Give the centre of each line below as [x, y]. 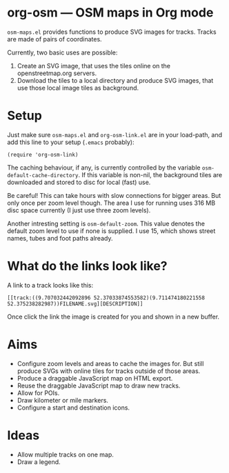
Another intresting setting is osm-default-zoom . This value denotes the [106, 223]
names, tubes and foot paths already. [60, 238]
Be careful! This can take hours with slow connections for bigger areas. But [114, 195]
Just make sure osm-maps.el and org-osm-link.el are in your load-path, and [115, 134]
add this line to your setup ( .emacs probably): [71, 142]
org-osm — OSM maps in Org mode [110, 13]
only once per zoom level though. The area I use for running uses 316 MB [111, 203]
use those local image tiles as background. [78, 88]
